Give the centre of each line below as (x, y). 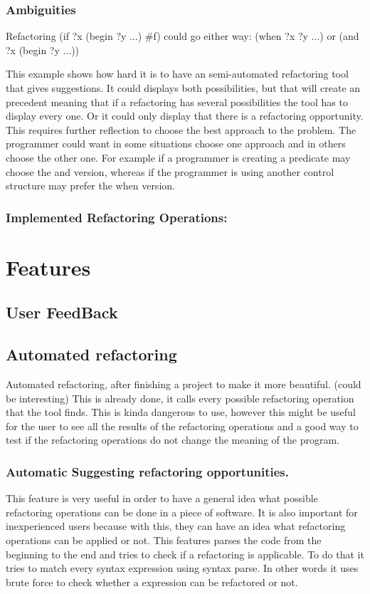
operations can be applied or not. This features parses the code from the (164, 540)
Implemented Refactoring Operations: (117, 217)
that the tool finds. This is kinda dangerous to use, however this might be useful (181, 412)
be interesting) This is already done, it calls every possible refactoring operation (180, 398)
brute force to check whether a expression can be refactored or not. (152, 582)
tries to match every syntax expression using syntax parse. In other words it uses (182, 568)
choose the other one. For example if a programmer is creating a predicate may (178, 157)
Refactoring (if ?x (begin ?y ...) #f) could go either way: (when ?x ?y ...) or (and (183, 36)
